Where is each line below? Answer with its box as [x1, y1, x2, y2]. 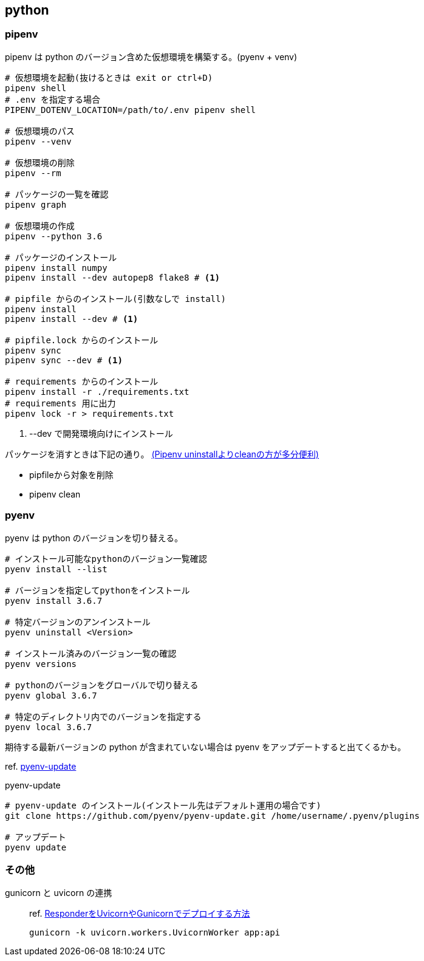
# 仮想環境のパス [5, 126, 75, 136]
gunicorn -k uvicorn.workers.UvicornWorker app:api [29, 928, 281, 938]
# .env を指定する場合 [5, 94, 101, 104]
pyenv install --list [5, 564, 108, 574]
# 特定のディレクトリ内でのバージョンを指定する [5, 711, 202, 722]
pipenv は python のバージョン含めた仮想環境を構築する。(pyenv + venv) [5, 51, 298, 62]
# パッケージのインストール [5, 252, 117, 262]
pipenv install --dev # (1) [5, 313, 138, 324]
